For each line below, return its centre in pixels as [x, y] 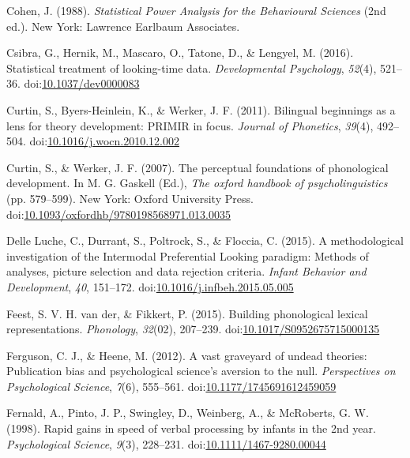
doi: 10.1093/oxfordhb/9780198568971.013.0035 [118, 214]
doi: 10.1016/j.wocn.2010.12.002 [104, 141]
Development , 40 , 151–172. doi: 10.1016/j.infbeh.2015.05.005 [150, 286]
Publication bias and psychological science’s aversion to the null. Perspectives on [201, 371]
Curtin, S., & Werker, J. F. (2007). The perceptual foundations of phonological [197, 167]
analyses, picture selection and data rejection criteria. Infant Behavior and [186, 271]
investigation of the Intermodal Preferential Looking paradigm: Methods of [188, 255]
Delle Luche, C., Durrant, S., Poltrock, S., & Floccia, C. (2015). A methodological [205, 240]
